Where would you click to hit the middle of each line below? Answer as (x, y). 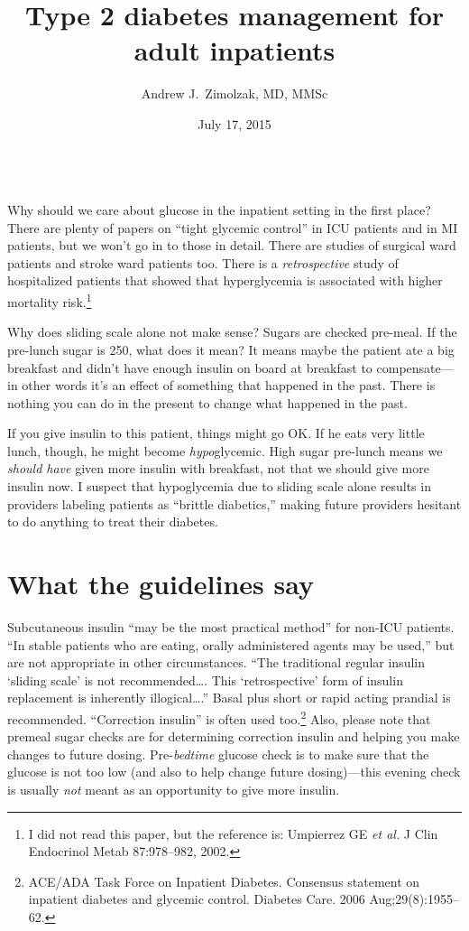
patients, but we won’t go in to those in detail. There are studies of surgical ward (232, 245)
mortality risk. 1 (50, 300)
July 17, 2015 (234, 123)
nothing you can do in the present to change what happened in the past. (207, 402)
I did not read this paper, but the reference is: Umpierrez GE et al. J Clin (233, 833)
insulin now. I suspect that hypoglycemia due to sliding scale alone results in (219, 486)
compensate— (415, 367)
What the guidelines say (161, 584)
